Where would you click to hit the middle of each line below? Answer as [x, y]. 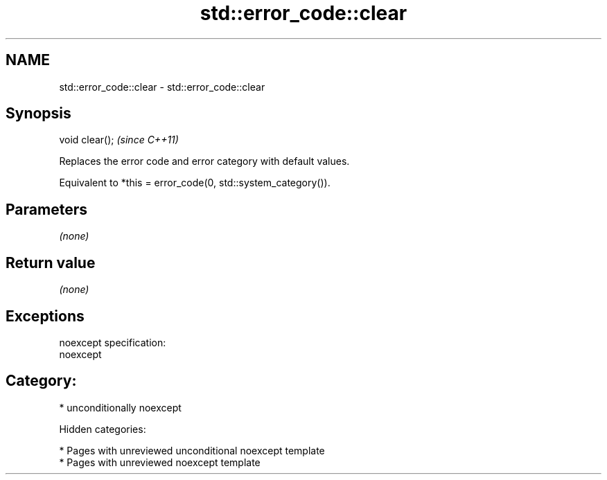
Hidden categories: [103, 429]
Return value [51, 263]
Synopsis [38, 114]
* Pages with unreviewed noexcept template [160, 462]
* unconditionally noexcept [120, 407]
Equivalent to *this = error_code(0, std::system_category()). [195, 183]
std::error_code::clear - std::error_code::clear [162, 87]
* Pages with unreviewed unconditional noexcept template [192, 450]
